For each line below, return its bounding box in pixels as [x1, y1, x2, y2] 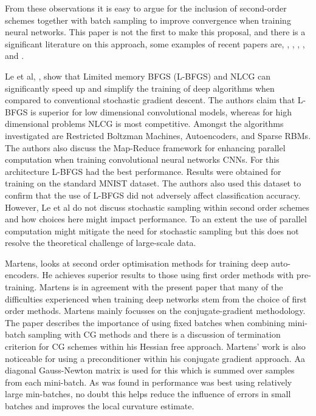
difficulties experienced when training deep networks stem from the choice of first [5, 292, 307, 305]
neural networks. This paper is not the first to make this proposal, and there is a [5, 26, 306, 38]
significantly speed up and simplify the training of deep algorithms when [5, 81, 275, 94]
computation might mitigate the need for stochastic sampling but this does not [5, 224, 299, 237]
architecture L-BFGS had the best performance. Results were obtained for [5, 165, 281, 177]
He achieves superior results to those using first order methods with [42, 268, 294, 281]
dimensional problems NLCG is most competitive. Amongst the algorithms [5, 117, 284, 130]
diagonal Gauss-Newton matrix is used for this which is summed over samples [5, 364, 295, 377]
